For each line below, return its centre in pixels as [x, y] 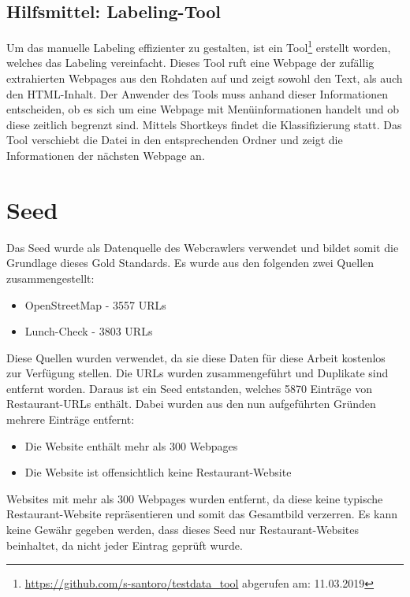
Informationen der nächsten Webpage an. [106, 156]
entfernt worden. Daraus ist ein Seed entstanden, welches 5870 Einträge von [190, 388]
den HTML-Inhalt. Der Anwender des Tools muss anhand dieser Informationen [197, 93]
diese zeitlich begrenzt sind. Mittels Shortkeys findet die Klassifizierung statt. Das [204, 124]
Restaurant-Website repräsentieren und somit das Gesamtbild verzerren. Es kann [202, 514]
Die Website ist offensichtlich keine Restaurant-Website [158, 472]
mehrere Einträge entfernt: [71, 419]
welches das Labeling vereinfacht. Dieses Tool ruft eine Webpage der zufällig [190, 63]
